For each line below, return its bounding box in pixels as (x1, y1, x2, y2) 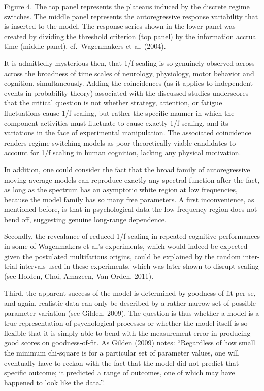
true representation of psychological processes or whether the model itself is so (4, 317, 248, 328)
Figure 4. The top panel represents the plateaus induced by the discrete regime (4, 1, 250, 11)
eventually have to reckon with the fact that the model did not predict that (4, 357, 239, 368)
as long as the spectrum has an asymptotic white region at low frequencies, (4, 184, 238, 195)
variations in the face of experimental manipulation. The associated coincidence (4, 127, 251, 138)
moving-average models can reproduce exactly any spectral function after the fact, (4, 174, 260, 185)
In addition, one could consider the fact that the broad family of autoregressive (4, 164, 250, 174)
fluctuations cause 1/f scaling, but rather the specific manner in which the (4, 107, 235, 118)
